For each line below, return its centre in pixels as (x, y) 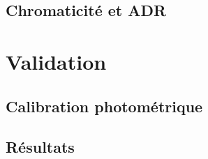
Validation (56, 61)
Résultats (40, 147)
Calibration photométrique (104, 106)
